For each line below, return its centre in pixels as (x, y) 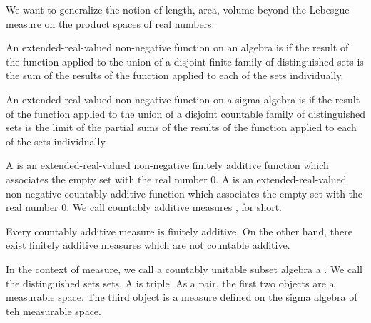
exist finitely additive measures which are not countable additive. (148, 245)
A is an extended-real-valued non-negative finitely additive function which (167, 165)
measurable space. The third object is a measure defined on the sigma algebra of (182, 297)
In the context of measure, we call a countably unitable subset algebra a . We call (184, 268)
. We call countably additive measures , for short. (174, 207)
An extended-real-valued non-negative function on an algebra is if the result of (177, 47)
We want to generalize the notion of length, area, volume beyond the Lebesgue (178, 9)
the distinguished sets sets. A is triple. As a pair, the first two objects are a (170, 283)
